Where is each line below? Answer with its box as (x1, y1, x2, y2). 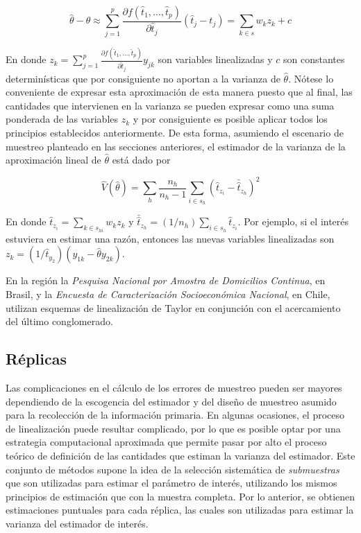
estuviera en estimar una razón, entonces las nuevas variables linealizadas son (6, 231, 335, 245)
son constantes (283, 52, 345, 67)
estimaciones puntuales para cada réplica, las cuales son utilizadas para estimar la (6, 503, 354, 517)
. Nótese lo (288, 71, 334, 85)
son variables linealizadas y (158, 52, 273, 67)
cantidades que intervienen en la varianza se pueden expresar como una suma (6, 98, 335, 112)
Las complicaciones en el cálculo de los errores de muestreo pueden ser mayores (6, 381, 342, 395)
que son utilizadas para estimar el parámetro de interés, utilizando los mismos (6, 475, 337, 490)
